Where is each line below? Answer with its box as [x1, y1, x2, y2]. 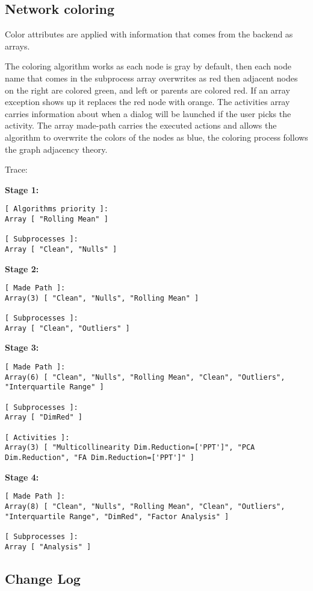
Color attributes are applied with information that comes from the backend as [5, 28, 293, 40]
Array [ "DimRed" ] [5, 413, 82, 422]
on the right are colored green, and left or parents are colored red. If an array [5, 83, 290, 96]
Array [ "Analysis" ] [5, 542, 91, 551]
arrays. [5, 39, 30, 52]
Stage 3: [5, 341, 39, 354]
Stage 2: [5, 262, 39, 275]
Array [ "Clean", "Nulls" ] [5, 244, 117, 254]
